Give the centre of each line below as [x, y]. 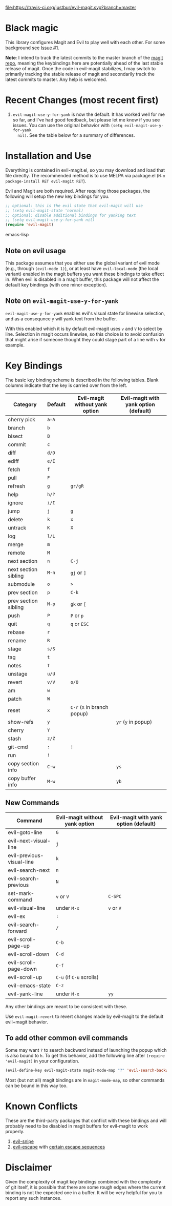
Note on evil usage [36, 251]
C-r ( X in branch [89, 707]
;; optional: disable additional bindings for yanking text [71, 215]
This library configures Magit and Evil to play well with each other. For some [85, 42]
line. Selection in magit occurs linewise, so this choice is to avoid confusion [85, 334]
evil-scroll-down [29, 954]
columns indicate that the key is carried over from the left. [66, 385]
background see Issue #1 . [33, 48]
